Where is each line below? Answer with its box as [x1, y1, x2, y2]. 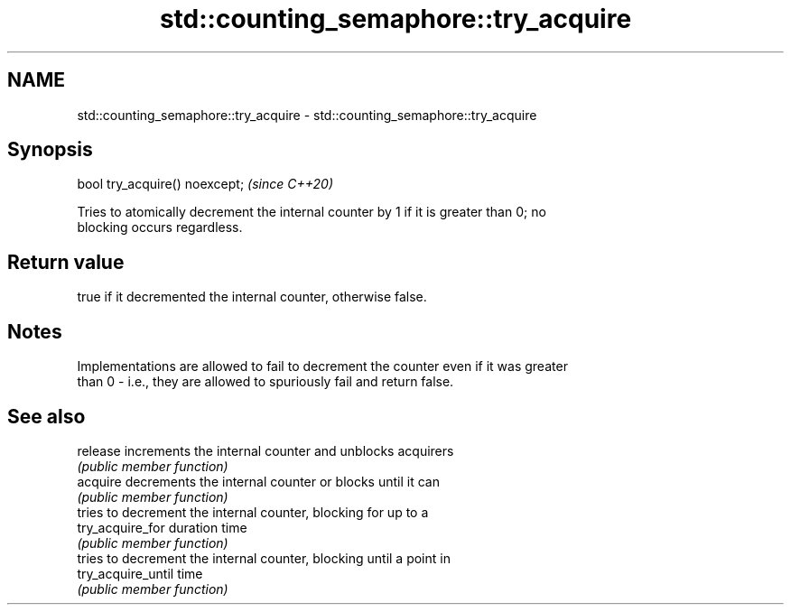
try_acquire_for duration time [77, 519, 247, 535]
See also [7, 404, 86, 428]
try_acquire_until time [77, 565, 203, 581]
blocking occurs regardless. [77, 219, 243, 236]
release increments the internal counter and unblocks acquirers [77, 442, 454, 459]
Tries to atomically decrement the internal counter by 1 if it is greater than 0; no [77, 204, 546, 220]
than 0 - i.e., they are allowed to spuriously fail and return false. [77, 374, 454, 390]
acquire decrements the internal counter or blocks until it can [77, 473, 440, 489]
